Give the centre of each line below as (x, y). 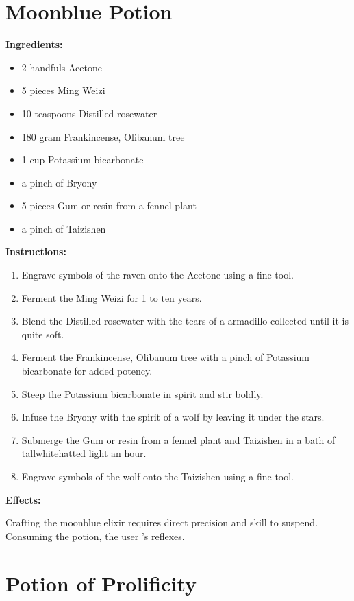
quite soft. (43, 334)
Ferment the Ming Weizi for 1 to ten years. (112, 297)
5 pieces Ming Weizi (63, 90)
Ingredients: (34, 44)
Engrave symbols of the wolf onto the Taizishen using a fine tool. (158, 476)
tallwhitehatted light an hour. (84, 453)
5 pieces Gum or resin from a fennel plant (109, 205)
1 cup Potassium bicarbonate (83, 160)
